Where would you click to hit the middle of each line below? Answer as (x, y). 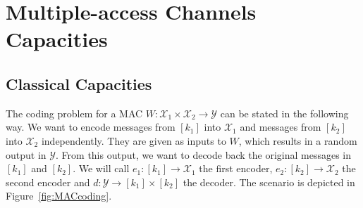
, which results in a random (298, 140)
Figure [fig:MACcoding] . (59, 196)
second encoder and (48, 182)
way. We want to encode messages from (91, 127)
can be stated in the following (284, 113)
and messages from (281, 127)
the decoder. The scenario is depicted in (269, 182)
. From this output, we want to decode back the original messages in (204, 154)
